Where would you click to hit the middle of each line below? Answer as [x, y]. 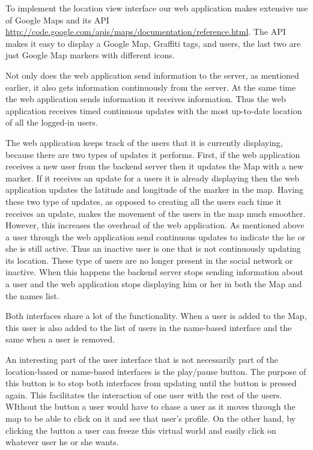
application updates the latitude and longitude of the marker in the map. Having [155, 190]
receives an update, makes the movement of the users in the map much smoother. [156, 213]
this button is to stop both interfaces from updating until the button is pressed [151, 383]
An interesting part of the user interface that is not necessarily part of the [142, 360]
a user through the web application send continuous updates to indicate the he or [155, 236]
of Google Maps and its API [57, 20]
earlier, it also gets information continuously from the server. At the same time [151, 87]
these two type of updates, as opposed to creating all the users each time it [144, 201]
